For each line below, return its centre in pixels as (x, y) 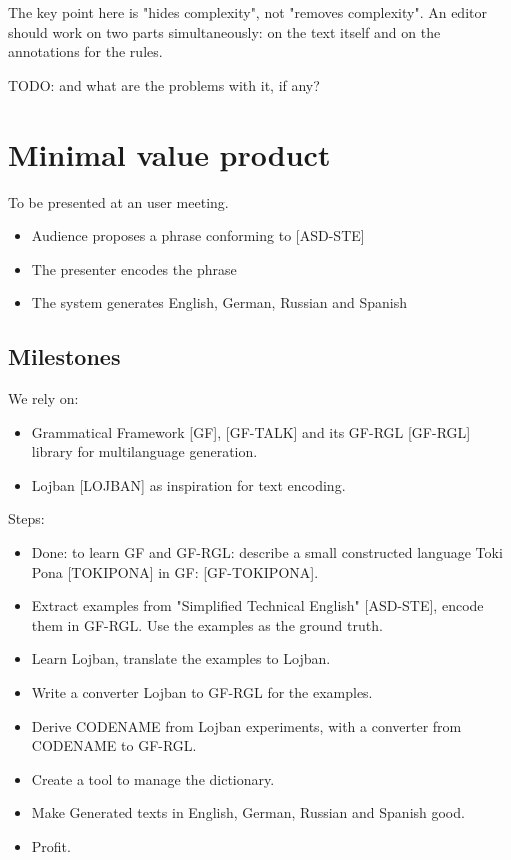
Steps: (26, 518)
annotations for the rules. (85, 51)
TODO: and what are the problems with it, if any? (164, 84)
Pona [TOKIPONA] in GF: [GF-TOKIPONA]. (175, 571)
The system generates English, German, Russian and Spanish (219, 302)
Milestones (64, 356)
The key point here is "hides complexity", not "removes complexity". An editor (247, 12)
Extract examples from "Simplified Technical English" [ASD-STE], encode (257, 605)
